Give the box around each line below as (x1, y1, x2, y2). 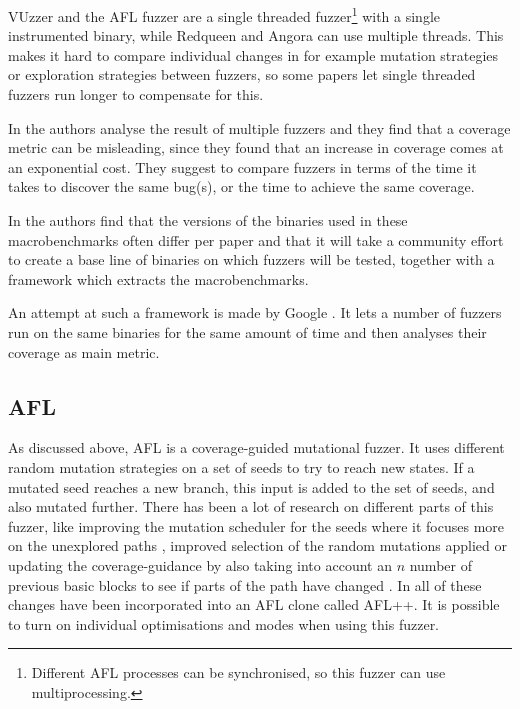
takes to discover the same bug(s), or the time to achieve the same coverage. (8, 176, 475, 197)
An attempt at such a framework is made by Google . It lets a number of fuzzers (8, 302, 502, 323)
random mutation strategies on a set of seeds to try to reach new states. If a (8, 456, 475, 477)
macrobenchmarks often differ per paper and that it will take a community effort (8, 229, 504, 250)
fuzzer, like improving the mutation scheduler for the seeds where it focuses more (8, 515, 505, 536)
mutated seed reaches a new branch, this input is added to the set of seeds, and (8, 476, 495, 497)
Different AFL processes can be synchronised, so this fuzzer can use (31, 662, 446, 683)
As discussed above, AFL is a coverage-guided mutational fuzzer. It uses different (8, 437, 505, 458)
